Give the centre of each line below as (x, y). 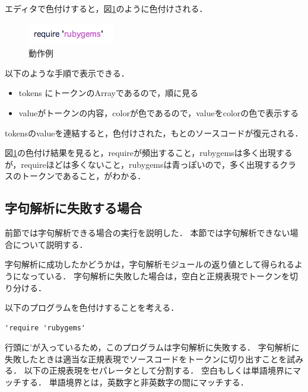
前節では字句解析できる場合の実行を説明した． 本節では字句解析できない (147, 233)
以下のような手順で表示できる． (67, 73)
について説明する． (50, 244)
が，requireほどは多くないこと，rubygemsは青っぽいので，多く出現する (142, 164)
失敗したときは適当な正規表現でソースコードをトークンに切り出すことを (146, 358)
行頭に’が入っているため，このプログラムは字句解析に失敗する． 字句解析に (152, 347)
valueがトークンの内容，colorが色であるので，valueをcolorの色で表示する (159, 112)
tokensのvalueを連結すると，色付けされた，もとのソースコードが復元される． (154, 133)
